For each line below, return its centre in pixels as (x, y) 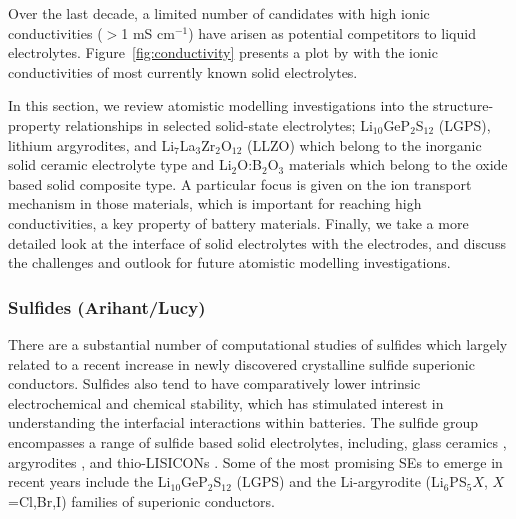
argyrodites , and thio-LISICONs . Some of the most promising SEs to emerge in (255, 461)
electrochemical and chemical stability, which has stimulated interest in (226, 402)
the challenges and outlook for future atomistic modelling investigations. (229, 262)
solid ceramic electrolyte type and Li (120, 164)
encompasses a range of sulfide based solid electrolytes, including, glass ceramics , (257, 441)
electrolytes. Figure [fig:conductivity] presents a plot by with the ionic (223, 52)
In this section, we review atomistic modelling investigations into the (218, 105)
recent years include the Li (89, 481)
